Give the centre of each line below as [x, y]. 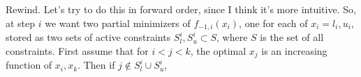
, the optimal [218, 50]
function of [29, 65]
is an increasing [294, 50]
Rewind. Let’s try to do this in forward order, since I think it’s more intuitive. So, [181, 9]
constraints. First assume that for [77, 50]
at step [21, 23]
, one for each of [273, 23]
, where [232, 37]
